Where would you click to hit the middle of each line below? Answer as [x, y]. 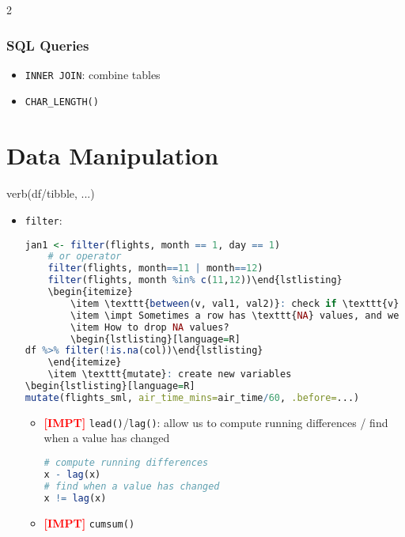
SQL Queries [48, 45]
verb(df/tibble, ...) [51, 193]
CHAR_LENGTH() [62, 102]
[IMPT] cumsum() [89, 522]
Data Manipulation [113, 155]
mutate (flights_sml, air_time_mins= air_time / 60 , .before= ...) [192, 397]
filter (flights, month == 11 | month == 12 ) [155, 268]
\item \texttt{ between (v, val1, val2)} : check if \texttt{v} [235, 303]
